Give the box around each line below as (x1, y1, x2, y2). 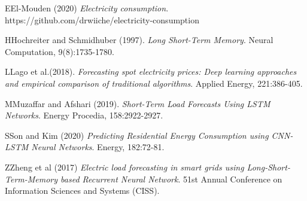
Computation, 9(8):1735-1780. (5, 45, 114, 57)
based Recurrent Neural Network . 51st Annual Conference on (60, 172, 282, 185)
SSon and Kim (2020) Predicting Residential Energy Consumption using (5, 129, 269, 141)
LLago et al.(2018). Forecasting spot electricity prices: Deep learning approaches (5, 65, 297, 78)
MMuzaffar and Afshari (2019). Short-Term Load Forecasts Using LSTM (5, 97, 270, 109)
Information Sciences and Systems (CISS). (5, 184, 160, 197)
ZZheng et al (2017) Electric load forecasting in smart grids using (5, 160, 244, 173)
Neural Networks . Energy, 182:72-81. (31, 141, 165, 153)
